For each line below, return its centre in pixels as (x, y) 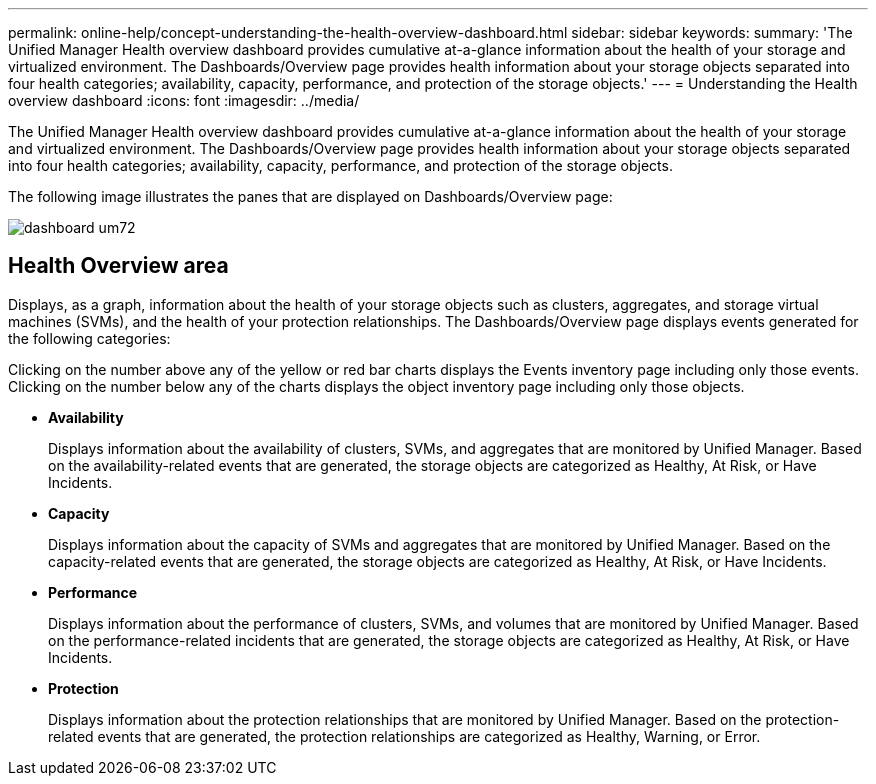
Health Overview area (118, 266)
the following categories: (89, 338)
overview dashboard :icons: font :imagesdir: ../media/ (184, 100)
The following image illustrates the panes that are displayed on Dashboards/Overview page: (310, 196)
